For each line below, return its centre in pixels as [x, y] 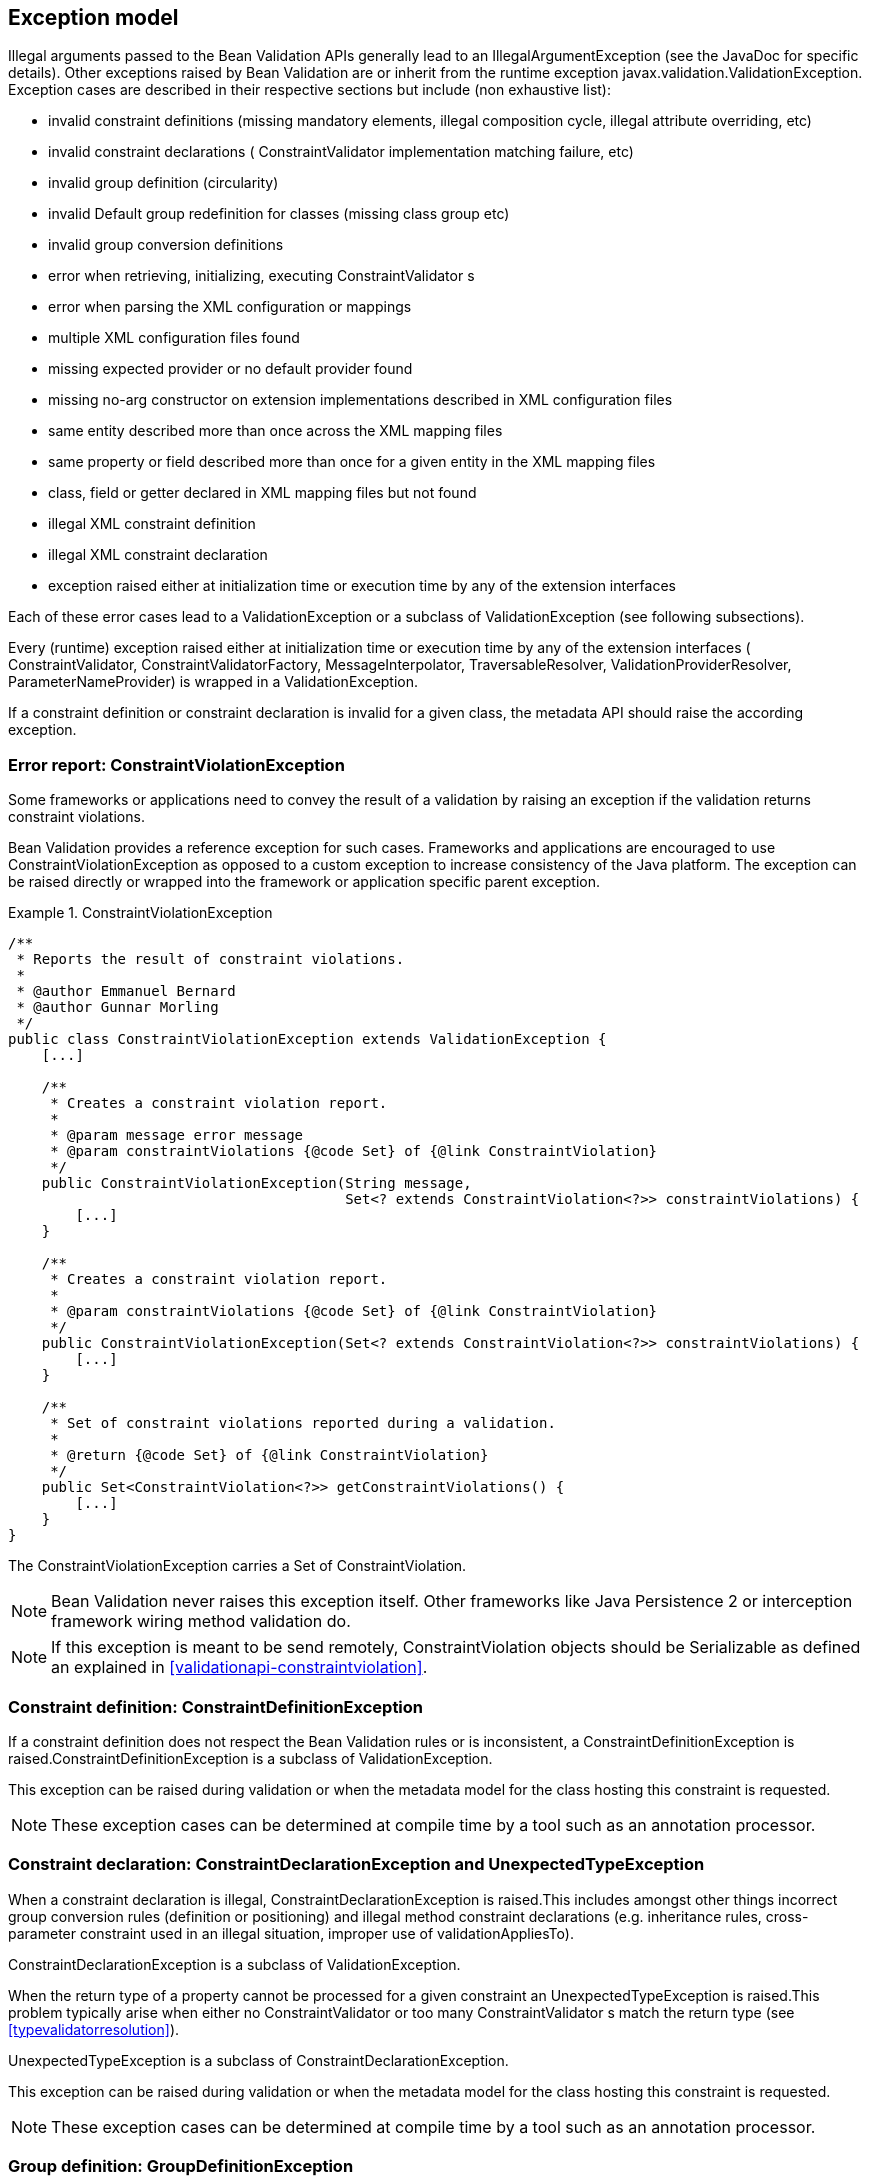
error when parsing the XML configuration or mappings [230, 307]
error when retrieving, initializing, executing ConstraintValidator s [261, 276]
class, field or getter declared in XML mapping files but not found [262, 493]
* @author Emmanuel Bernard [126, 991]
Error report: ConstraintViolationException [176, 764]
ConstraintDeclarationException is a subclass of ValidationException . [234, 1964]
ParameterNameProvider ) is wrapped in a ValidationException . [213, 682]
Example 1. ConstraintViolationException [140, 913]
